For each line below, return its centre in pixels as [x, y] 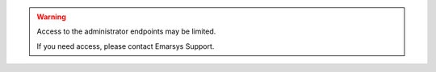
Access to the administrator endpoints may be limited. [126, 31]
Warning [51, 17]
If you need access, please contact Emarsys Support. [126, 46]
